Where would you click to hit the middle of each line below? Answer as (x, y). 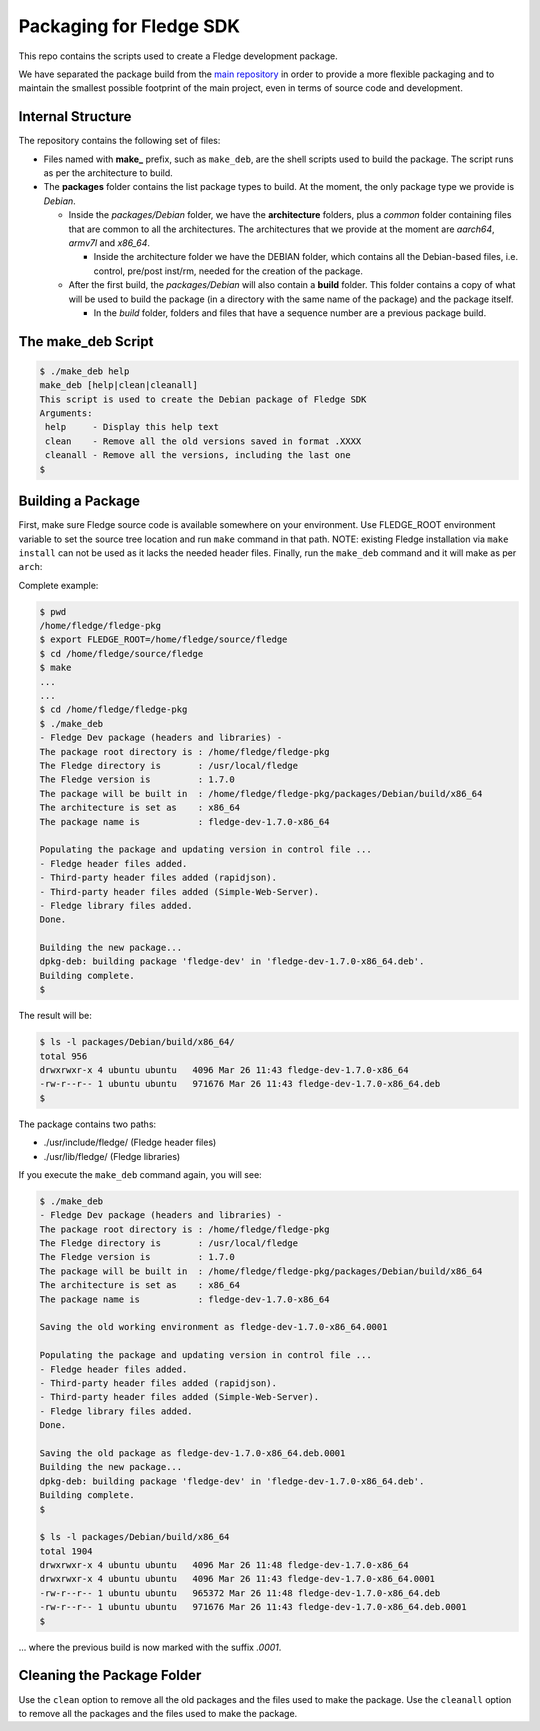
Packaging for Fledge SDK (129, 26)
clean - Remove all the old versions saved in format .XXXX (203, 441)
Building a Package (79, 501)
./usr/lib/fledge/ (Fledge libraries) (112, 1156)
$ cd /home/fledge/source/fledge (121, 653)
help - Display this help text (132, 427)
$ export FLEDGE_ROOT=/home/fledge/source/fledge (163, 639)
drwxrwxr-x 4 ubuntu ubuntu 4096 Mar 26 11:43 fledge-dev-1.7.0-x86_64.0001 (237, 1579)
